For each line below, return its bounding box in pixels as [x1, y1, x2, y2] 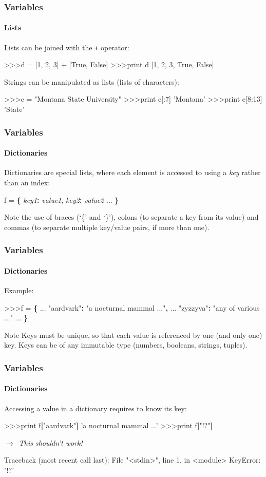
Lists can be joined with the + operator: [4, 42, 129, 52]
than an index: [4, 177, 50, 187]
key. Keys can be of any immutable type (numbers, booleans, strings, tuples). [4, 339, 248, 350]
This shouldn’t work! [18, 437, 83, 448]
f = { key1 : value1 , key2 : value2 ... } [4, 194, 119, 205]
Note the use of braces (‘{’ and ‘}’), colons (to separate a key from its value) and [4, 212, 259, 222]
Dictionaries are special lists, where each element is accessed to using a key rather [4, 167, 261, 178]
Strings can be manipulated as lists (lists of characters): [4, 76, 179, 87]
